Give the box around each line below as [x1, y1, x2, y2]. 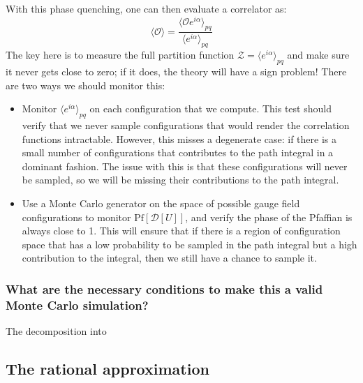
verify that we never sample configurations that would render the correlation [22, 117, 350, 132]
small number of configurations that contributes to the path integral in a [22, 145, 334, 160]
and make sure [287, 47, 350, 62]
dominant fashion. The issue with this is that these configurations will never [22, 158, 348, 173]
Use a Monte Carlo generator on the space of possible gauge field [22, 195, 300, 210]
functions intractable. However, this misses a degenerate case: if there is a [22, 131, 336, 146]
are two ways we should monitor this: [6, 77, 165, 92]
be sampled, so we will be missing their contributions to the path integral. [22, 172, 339, 187]
